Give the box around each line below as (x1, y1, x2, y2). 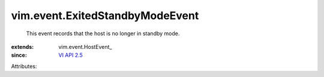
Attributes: (11, 63, 37, 70)
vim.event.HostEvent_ (58, 43, 112, 50)
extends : (11, 43, 34, 50)
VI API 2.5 (58, 51, 83, 59)
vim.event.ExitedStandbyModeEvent (11, 9, 199, 22)
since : (11, 51, 27, 59)
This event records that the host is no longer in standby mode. (26, 30, 180, 37)
